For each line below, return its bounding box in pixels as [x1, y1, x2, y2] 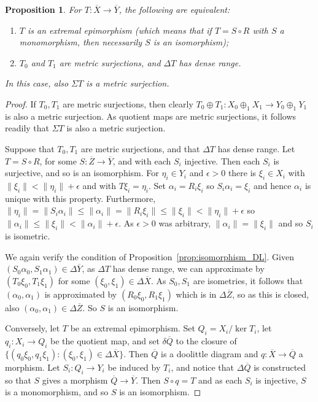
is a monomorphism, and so [5, 385, 109, 398]
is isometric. [5, 229, 50, 242]
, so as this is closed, [232, 287, 309, 300]
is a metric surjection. [86, 77, 169, 90]
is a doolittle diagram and [161, 347, 258, 360]
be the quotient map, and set [50, 334, 160, 347]
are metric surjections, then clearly [63, 97, 193, 110]
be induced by [107, 360, 161, 373]
